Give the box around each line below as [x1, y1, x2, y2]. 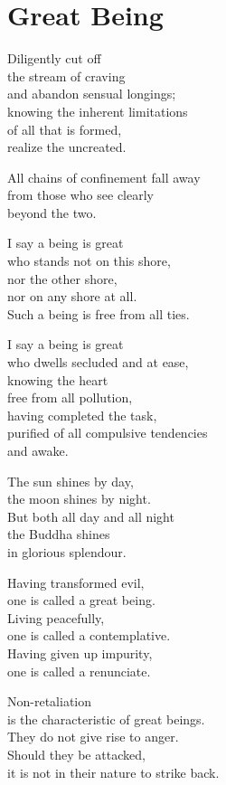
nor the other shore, [7, 269, 118, 288]
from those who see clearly [7, 185, 154, 204]
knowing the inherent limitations [7, 101, 188, 120]
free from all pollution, [7, 388, 133, 407]
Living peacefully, [7, 608, 105, 627]
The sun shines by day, [7, 471, 134, 490]
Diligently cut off [7, 49, 101, 68]
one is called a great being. [7, 591, 155, 610]
